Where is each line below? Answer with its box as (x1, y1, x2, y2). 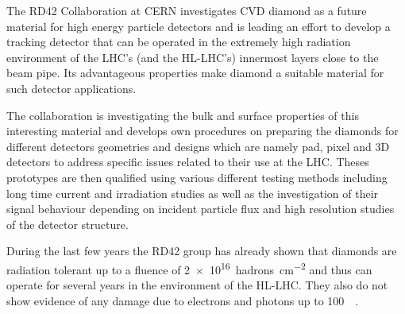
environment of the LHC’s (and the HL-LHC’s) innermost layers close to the (6, 48, 379, 65)
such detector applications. (6, 79, 137, 96)
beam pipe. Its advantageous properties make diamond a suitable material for (6, 64, 384, 81)
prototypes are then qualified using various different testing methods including (6, 169, 388, 185)
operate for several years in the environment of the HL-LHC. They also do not (6, 277, 388, 293)
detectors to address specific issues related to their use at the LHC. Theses (6, 153, 369, 170)
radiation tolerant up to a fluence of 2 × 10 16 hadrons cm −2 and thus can (6, 258, 372, 277)
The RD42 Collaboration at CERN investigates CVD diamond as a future (6, 2, 367, 18)
